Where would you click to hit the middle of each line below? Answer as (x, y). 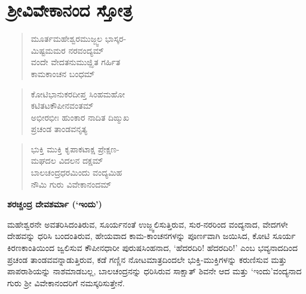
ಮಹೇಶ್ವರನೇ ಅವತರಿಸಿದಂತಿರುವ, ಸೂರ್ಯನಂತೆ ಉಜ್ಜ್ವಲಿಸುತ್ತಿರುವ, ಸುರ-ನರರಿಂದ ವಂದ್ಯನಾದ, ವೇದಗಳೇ (148, 224)
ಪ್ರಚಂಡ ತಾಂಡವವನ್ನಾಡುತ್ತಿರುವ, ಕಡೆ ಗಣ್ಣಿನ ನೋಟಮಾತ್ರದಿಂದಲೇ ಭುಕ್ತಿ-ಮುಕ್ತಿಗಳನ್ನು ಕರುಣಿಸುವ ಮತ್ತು (147, 259)
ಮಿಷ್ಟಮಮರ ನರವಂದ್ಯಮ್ (67, 50)
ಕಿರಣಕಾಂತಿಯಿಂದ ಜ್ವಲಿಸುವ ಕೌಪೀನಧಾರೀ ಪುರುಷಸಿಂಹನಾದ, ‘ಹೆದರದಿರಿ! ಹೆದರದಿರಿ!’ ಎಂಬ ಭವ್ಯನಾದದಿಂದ (152, 248)
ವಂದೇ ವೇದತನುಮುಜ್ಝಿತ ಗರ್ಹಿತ (76, 62)
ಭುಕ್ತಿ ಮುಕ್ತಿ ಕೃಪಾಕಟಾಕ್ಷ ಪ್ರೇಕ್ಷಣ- (75, 148)
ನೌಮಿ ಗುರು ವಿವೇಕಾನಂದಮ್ (71, 184)
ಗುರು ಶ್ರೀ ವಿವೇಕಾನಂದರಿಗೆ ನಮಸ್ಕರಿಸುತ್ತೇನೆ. (66, 282)
